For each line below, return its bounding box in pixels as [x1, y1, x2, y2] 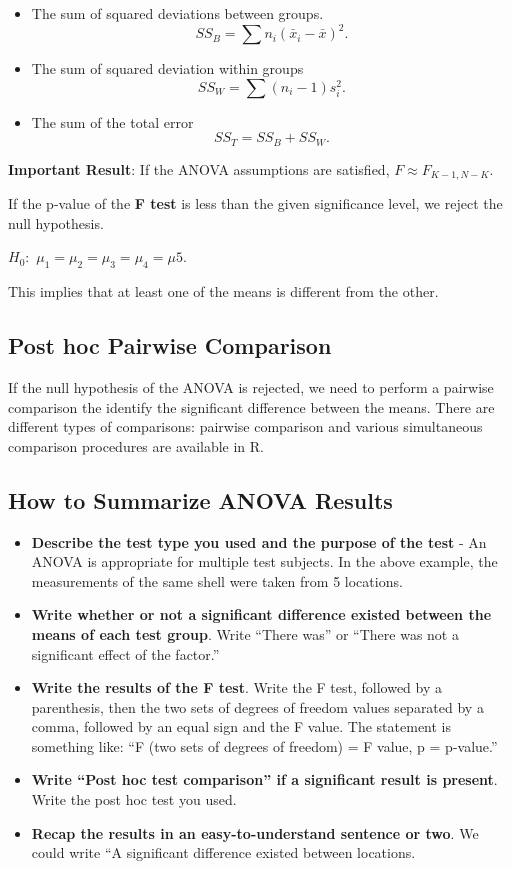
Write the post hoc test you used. [31, 789, 237, 810]
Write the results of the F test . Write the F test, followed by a [31, 677, 442, 698]
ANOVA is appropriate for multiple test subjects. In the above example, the [31, 551, 498, 572]
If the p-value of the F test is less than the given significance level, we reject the [8, 193, 503, 214]
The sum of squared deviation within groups [31, 58, 304, 79]
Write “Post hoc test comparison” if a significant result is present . [31, 769, 498, 790]
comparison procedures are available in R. [8, 435, 265, 456]
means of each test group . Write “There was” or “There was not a [31, 623, 459, 644]
